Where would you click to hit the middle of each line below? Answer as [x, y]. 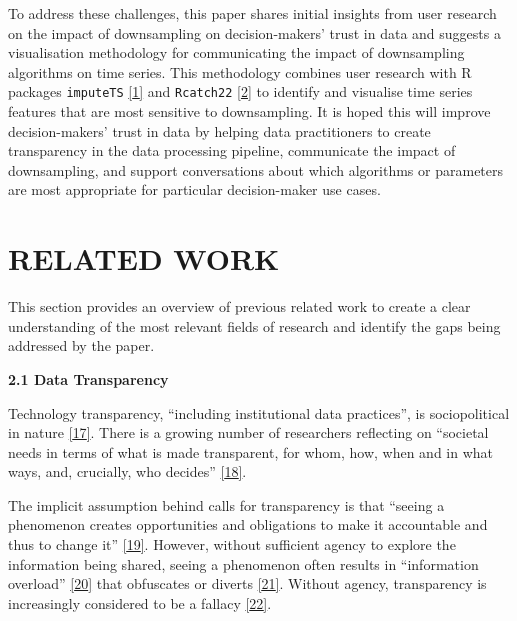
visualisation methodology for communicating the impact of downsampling [236, 52]
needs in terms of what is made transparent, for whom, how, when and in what [251, 451]
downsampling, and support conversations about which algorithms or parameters [256, 169]
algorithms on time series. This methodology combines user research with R [240, 71]
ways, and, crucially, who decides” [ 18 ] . [127, 471]
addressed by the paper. [81, 345]
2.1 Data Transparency [88, 378]
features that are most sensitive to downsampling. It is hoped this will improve [249, 111]
